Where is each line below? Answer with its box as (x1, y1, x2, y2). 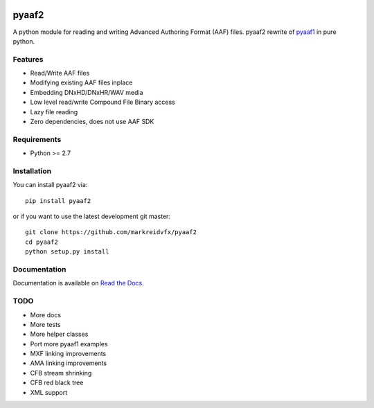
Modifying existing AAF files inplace (30, 78, 133, 87)
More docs (30, 310, 62, 319)
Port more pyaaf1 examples (30, 339, 108, 348)
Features (12, 54, 44, 64)
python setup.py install (25, 248, 109, 256)
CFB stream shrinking (30, 369, 92, 377)
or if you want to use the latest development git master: (12, 212, 171, 221)
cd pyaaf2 (25, 238, 58, 246)
